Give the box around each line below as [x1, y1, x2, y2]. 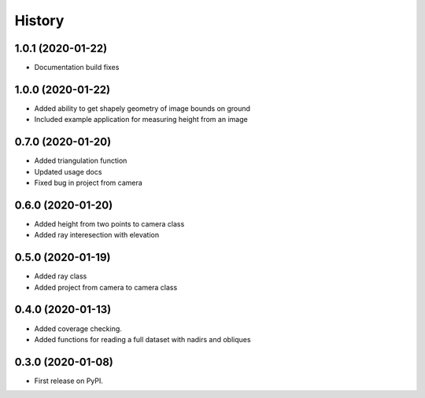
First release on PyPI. [34, 376, 104, 385]
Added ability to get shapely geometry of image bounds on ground [34, 103, 251, 113]
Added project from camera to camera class [34, 282, 178, 292]
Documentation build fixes [34, 63, 120, 72]
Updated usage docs [34, 167, 102, 176]
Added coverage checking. [34, 323, 122, 334]
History [14, 12, 65, 29]
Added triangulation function [34, 156, 128, 165]
